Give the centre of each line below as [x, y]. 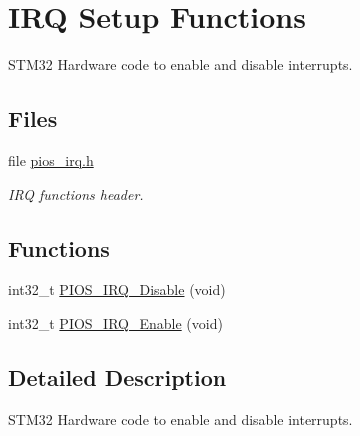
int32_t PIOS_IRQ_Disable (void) [117, 289]
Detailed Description [117, 376]
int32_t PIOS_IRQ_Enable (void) [115, 322]
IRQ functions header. [76, 193]
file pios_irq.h [51, 159]
